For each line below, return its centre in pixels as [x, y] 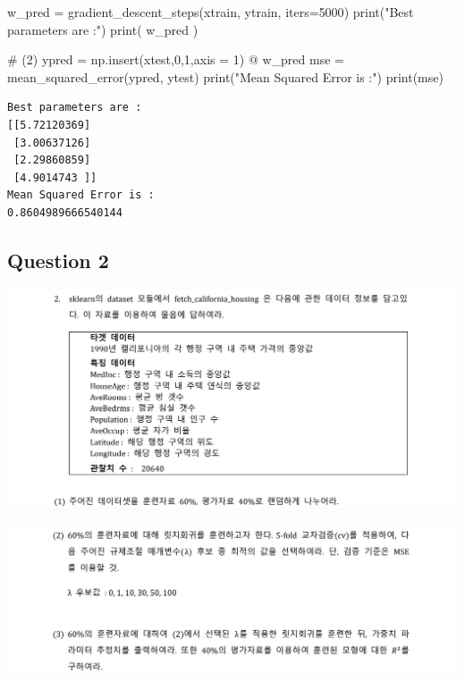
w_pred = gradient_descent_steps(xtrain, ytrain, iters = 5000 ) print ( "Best [211, 12]
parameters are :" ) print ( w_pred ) [103, 29]
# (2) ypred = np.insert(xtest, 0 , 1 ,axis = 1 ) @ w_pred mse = [176, 59]
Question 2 [58, 260]
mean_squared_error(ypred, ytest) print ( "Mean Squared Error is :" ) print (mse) [225, 76]
